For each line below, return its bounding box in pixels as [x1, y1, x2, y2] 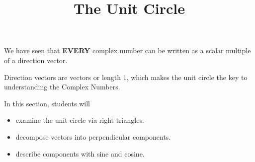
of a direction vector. [4, 55, 68, 65]
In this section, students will [4, 98, 90, 108]
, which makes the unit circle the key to [126, 72, 248, 82]
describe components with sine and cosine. [15, 148, 145, 159]
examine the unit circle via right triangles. [15, 115, 144, 125]
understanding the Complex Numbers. [4, 81, 120, 92]
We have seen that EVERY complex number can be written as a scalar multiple [4, 45, 251, 56]
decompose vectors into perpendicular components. [15, 131, 171, 142]
